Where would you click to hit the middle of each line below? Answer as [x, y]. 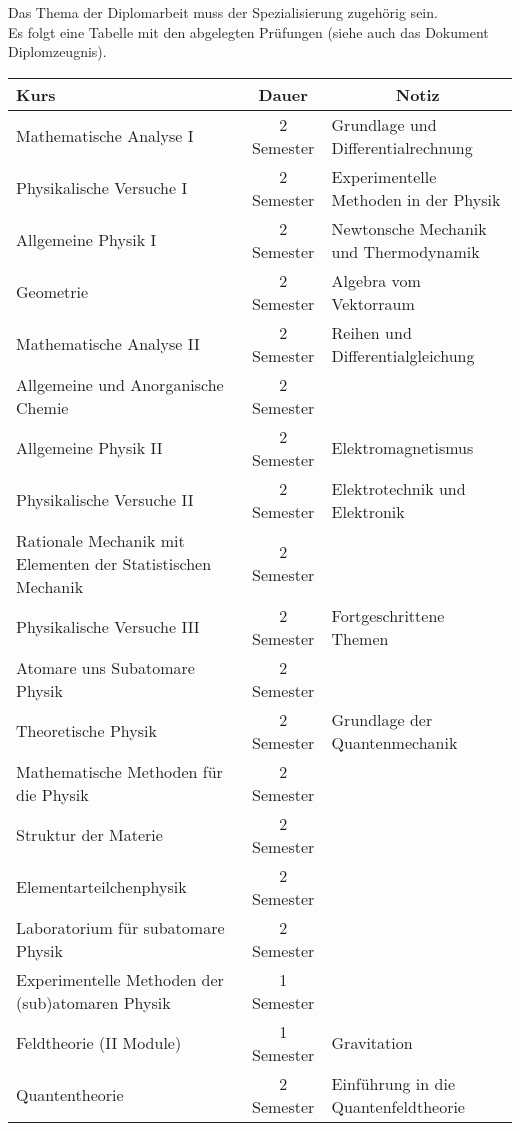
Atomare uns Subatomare [105, 667]
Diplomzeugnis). [57, 51]
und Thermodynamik [405, 251]
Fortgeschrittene [388, 615]
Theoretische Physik [86, 731]
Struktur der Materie [89, 835]
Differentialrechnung [402, 147]
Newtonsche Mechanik [409, 228]
